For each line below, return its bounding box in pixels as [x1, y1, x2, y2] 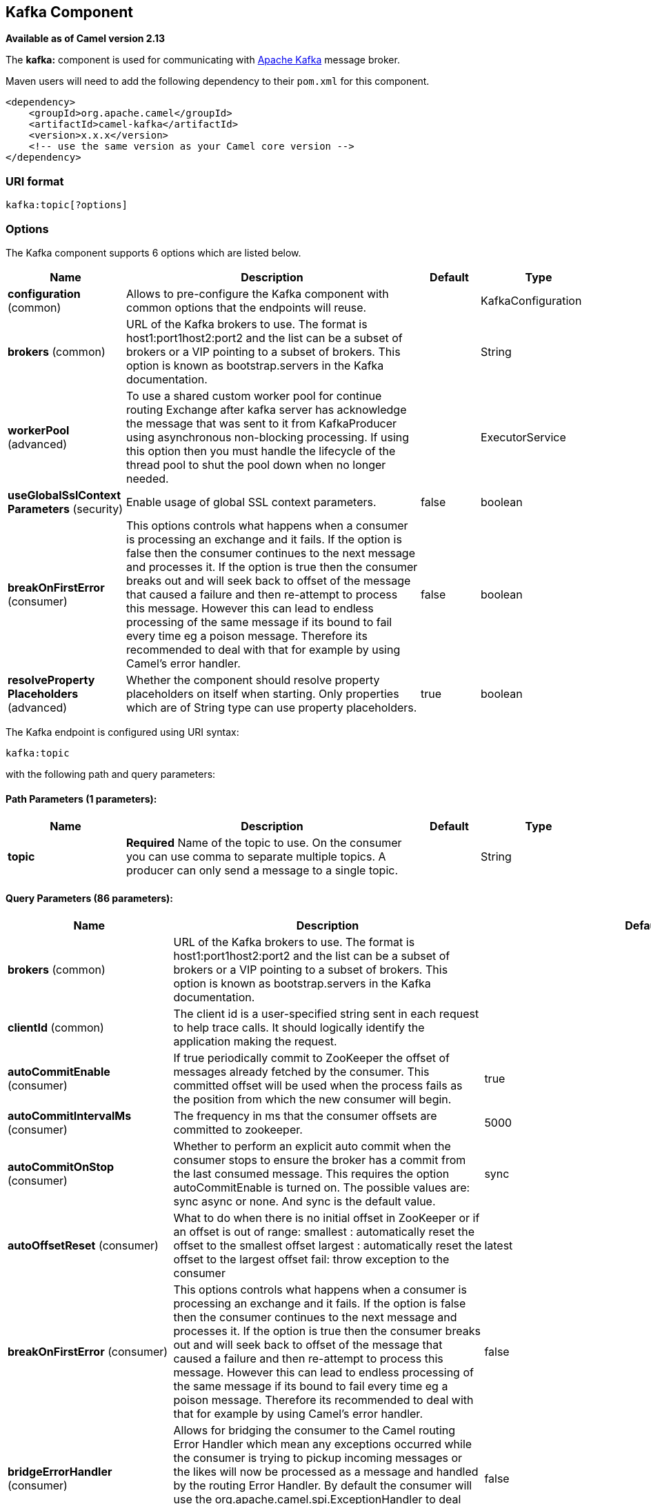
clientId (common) [8, 1021, 104, 1035]
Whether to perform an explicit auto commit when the [173, 1139, 451, 1154]
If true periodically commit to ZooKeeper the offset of [173, 1051, 450, 1065]
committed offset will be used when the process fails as [173, 1079, 463, 1093]
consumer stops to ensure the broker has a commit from [173, 1153, 466, 1167]
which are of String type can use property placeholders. [126, 700, 417, 714]
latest [484, 1239, 513, 1253]
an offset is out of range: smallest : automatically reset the [173, 1225, 474, 1239]
